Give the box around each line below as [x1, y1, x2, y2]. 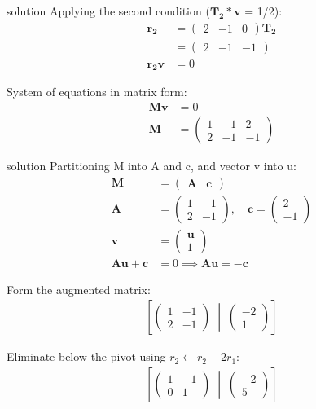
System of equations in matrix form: [7, 83, 187, 100]
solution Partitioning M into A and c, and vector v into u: [7, 157, 296, 174]
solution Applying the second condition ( [7, 2, 210, 19]
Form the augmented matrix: [7, 280, 151, 297]
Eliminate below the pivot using [7, 348, 166, 365]
